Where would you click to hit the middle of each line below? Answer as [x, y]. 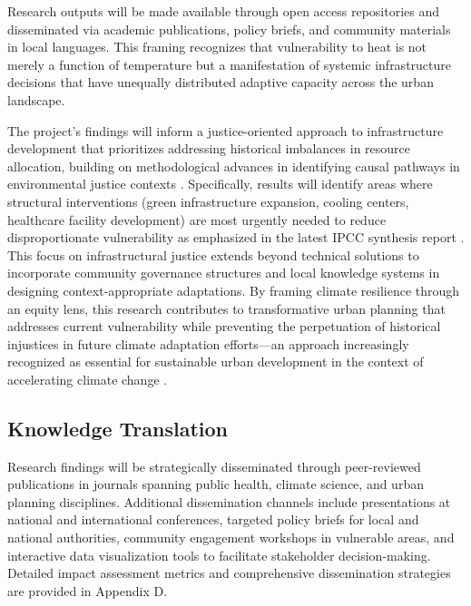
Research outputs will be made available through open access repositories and [224, 11]
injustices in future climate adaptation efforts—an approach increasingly [208, 343]
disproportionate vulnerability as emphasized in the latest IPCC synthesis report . [236, 237]
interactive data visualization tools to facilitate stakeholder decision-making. [219, 555]
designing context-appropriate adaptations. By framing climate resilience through [234, 290]
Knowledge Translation [118, 428]
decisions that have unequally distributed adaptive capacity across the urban [221, 82]
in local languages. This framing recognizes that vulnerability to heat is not [217, 47]
